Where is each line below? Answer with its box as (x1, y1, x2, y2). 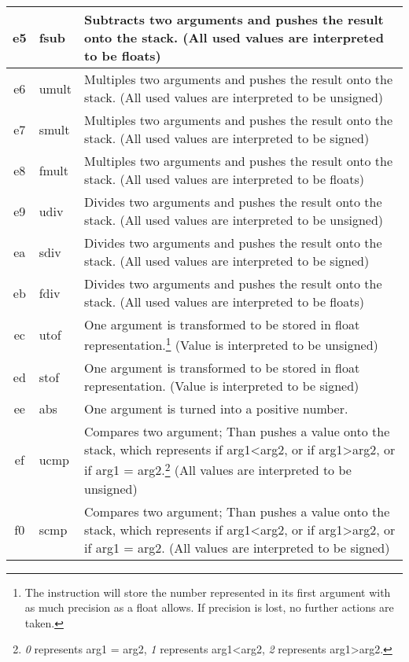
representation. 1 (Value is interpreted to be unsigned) (84, 333, 378, 355)
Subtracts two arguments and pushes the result (84, 10, 384, 28)
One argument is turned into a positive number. (84, 399, 348, 418)
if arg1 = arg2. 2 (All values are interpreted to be (84, 458, 352, 480)
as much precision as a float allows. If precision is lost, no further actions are (24, 599, 394, 616)
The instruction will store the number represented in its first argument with (24, 583, 391, 600)
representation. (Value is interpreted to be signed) (84, 377, 359, 395)
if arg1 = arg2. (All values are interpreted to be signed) (84, 538, 390, 557)
